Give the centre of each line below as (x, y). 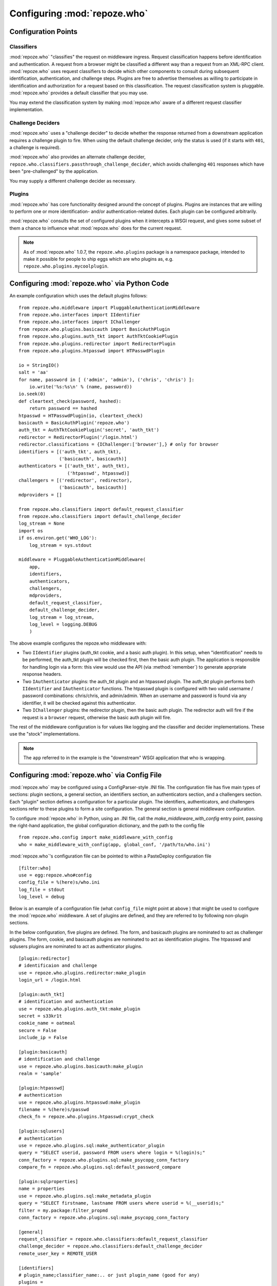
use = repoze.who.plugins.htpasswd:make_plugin (80, 1102)
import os (31, 531)
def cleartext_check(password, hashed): (70, 401)
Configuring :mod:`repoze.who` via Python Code (89, 284)
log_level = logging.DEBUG (63, 624)
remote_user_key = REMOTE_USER (58, 1253)
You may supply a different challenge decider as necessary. (73, 181)
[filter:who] (35, 868)
